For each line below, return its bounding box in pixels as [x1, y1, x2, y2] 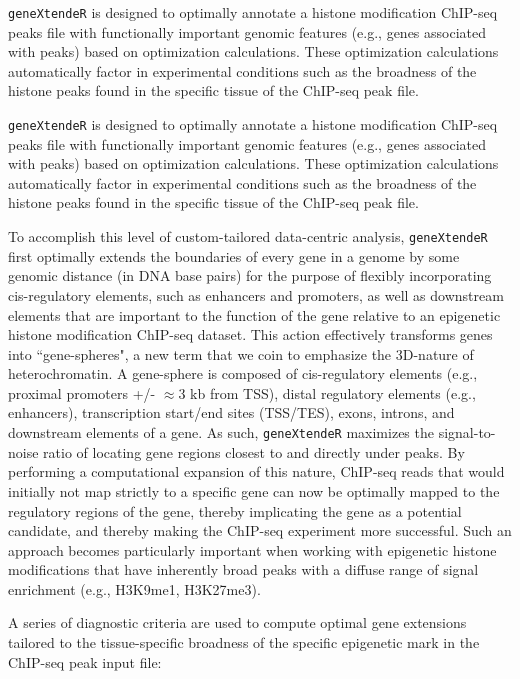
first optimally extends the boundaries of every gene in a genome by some [8, 245, 460, 266]
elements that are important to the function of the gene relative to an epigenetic [8, 304, 501, 325]
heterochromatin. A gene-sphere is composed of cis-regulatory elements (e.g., [8, 363, 478, 384]
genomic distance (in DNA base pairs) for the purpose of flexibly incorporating [8, 265, 492, 286]
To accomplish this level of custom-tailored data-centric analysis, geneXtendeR [8, 226, 488, 247]
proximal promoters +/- [8, 382, 156, 403]
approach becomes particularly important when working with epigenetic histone [8, 539, 497, 560]
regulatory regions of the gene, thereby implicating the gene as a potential [8, 500, 462, 521]
